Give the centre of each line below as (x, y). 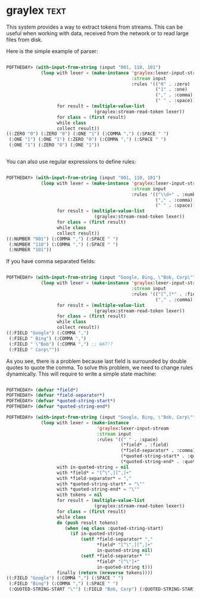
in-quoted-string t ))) (125, 567)
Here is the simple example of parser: (52, 51)
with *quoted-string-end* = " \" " (98, 489)
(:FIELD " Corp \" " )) (34, 350)
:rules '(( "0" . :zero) (161, 84)
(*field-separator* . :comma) (158, 451)
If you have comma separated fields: (51, 261)
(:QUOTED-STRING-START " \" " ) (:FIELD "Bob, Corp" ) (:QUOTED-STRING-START (102, 589)
